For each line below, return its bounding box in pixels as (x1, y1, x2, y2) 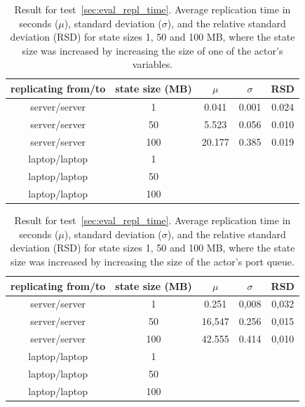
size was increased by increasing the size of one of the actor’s (22, 43, 283, 57)
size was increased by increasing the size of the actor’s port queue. (10, 254, 294, 268)
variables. (132, 57, 173, 71)
